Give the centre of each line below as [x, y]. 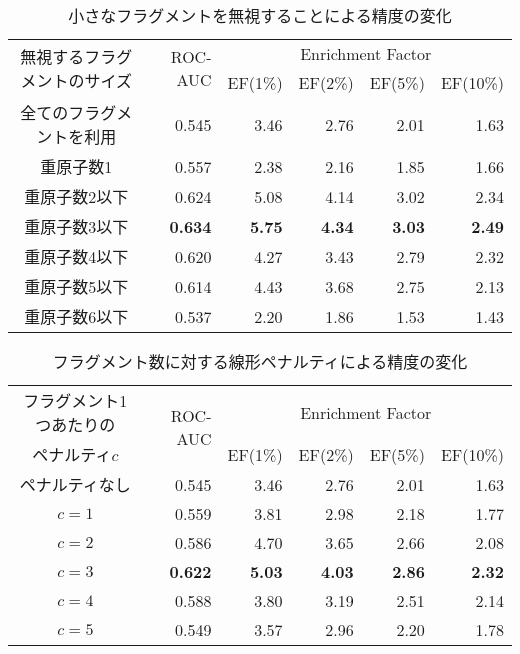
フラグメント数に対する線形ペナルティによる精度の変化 [260, 361]
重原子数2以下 [76, 196]
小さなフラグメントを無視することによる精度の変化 [260, 15]
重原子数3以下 [76, 226]
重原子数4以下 [76, 256]
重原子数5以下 [76, 286]
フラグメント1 [75, 400]
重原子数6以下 [76, 316]
